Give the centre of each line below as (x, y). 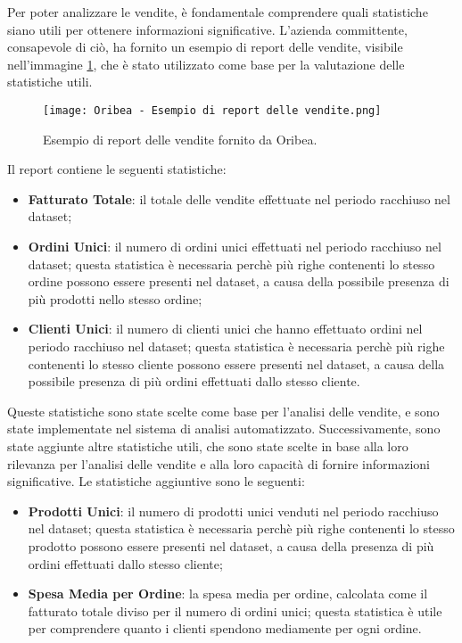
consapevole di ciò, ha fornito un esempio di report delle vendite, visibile (205, 47)
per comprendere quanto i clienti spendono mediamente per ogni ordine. (225, 628)
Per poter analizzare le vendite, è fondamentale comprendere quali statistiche (218, 12)
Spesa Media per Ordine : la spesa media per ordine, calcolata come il (228, 594)
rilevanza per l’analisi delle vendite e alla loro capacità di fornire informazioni (219, 463)
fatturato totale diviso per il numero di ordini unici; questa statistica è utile (235, 610)
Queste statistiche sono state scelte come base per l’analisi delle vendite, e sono (223, 411)
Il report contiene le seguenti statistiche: (117, 169)
